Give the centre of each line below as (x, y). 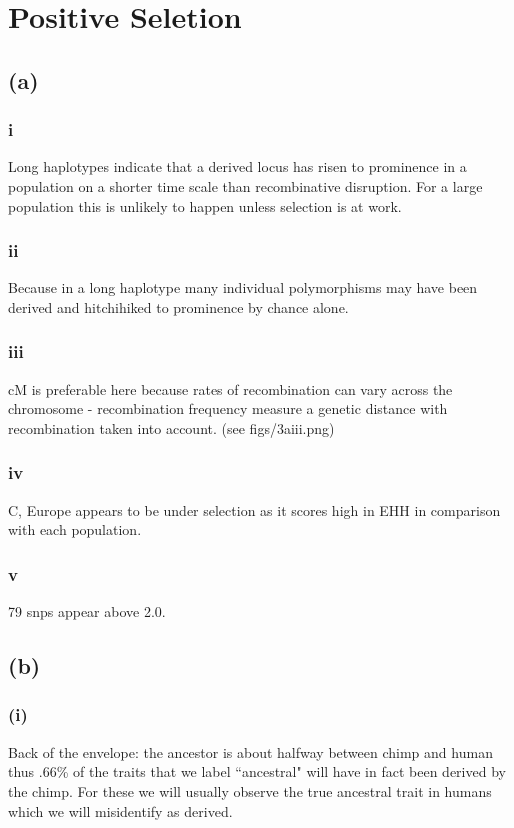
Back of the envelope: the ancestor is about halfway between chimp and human (250, 751)
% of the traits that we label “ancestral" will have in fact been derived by (281, 771)
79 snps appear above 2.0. (87, 611)
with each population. (75, 529)
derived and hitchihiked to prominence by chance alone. (178, 306)
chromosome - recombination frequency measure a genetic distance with (228, 408)
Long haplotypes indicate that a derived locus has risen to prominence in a (237, 166)
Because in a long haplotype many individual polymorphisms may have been (243, 287)
